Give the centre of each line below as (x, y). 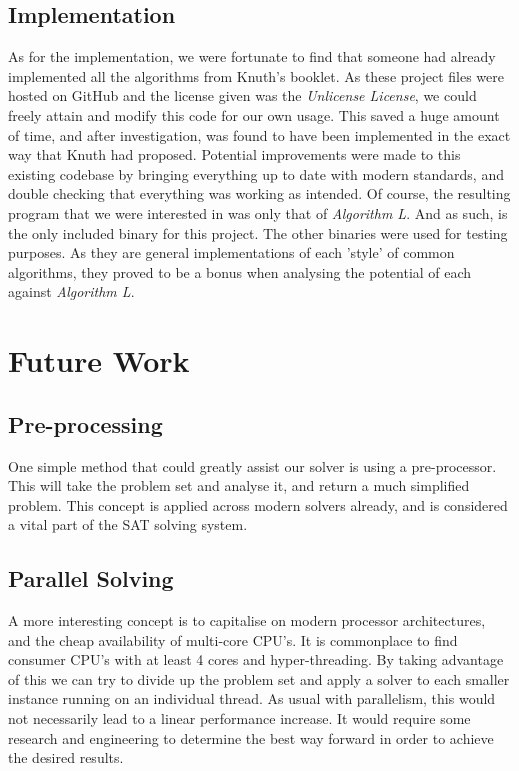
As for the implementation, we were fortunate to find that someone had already (252, 56)
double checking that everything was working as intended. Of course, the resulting (259, 193)
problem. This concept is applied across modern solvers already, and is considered (258, 504)
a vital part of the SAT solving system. (128, 524)
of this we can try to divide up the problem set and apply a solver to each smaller (259, 678)
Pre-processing (85, 423)
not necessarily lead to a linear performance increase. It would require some (239, 718)
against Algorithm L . (71, 291)
